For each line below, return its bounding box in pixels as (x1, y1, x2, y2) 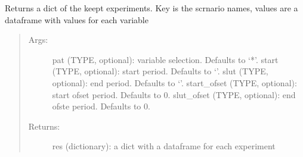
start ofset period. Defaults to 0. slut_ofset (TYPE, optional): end (52, 88, 296, 101)
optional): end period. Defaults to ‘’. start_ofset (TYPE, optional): (52, 76, 297, 89)
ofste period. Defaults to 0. (52, 100, 150, 112)
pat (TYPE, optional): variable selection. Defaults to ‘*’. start (52, 53, 279, 65)
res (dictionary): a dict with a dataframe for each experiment (52, 140, 276, 152)
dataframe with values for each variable (5, 13, 149, 26)
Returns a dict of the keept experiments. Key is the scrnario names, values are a (5, 2, 298, 14)
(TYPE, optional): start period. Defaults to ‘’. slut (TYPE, (52, 65, 268, 77)
